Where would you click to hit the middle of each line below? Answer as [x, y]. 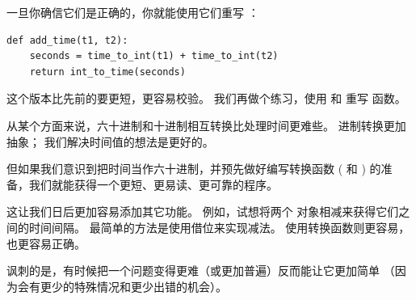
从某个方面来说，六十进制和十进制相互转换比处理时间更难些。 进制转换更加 [206, 125]
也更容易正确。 [46, 243]
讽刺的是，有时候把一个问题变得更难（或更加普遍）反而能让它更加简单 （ [201, 270]
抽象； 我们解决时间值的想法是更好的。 [110, 141]
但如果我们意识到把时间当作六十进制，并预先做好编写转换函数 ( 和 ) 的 [194, 169]
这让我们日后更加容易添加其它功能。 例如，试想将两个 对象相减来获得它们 [203, 211]
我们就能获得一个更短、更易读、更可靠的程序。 [153, 184]
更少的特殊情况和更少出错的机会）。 [133, 286]
